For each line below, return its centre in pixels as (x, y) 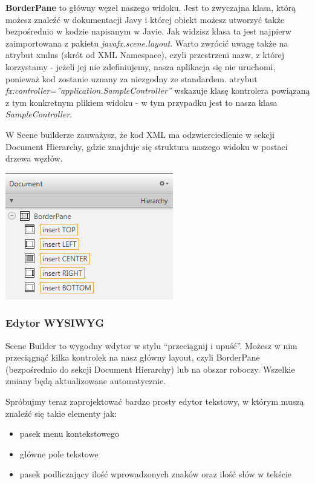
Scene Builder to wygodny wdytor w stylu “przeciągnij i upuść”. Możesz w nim (151, 345)
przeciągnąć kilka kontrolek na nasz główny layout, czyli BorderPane (133, 357)
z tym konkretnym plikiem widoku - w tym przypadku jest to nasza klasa (141, 102)
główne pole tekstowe (59, 453)
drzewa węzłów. (34, 158)
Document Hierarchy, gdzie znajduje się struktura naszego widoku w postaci (147, 146)
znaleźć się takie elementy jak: (61, 413)
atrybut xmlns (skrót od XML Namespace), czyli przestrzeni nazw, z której (145, 55)
